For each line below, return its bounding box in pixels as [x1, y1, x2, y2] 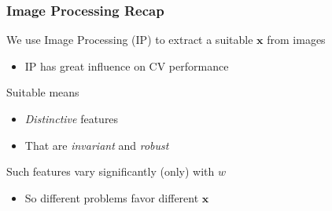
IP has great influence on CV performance [24, 57, 229, 74]
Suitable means [6, 84, 79, 100]
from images [267, 31, 326, 48]
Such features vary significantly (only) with [6, 163, 215, 180]
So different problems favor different [24, 189, 199, 206]
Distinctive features [24, 111, 119, 126]
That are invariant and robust [24, 136, 169, 153]
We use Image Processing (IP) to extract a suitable [6, 31, 253, 48]
